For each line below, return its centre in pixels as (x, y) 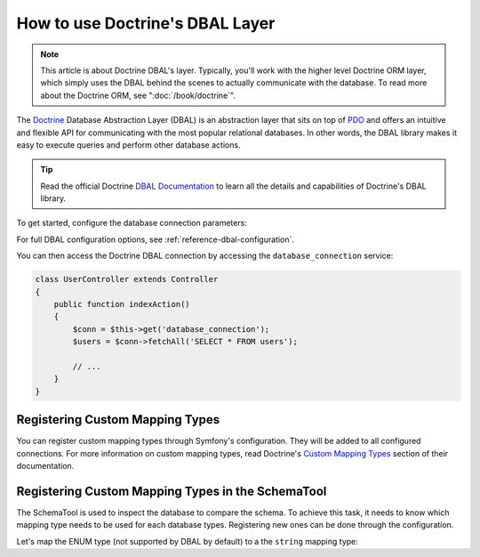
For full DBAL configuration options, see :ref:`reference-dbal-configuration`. (156, 239)
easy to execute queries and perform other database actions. (128, 145)
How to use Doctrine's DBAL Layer (146, 23)
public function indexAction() (122, 304)
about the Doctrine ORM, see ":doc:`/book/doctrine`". (138, 95)
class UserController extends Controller (127, 279)
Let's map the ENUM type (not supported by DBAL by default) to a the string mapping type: (188, 541)
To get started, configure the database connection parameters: (132, 223)
